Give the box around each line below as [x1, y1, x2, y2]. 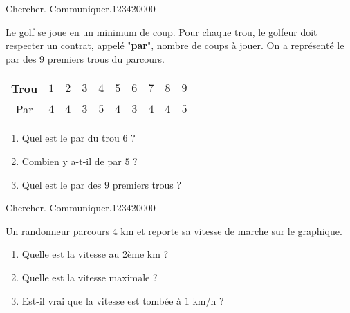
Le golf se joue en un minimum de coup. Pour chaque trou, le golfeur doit [6, 24, 317, 39]
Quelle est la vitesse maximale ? [21, 269, 158, 284]
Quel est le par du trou [21, 131, 120, 145]
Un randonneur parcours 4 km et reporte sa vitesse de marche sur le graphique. [6, 223, 342, 238]
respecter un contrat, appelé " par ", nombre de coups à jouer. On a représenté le [6, 38, 344, 53]
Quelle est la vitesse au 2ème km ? [21, 247, 169, 261]
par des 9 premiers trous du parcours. [6, 51, 165, 66]
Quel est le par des [21, 177, 102, 191]
